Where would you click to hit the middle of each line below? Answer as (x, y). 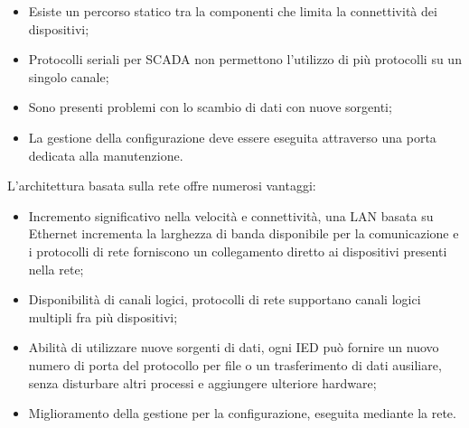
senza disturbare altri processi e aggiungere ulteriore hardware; (202, 382)
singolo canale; (69, 76)
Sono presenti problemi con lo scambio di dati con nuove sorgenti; (210, 107)
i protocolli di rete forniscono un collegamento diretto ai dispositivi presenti (238, 251)
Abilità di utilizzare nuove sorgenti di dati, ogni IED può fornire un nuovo (234, 347)
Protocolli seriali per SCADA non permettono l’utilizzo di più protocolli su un (245, 59)
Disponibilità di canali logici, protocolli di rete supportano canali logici (225, 299)
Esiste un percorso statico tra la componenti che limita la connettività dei (233, 11)
